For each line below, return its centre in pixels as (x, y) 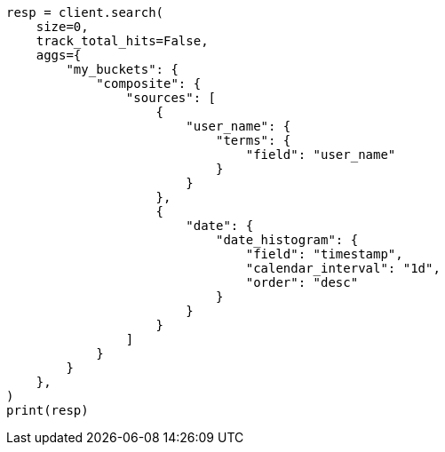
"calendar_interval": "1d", (343, 268)
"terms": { (254, 140)
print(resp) (48, 410)
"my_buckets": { (122, 69)
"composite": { (149, 83)
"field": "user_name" (321, 155)
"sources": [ (171, 98)
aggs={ (59, 55)
